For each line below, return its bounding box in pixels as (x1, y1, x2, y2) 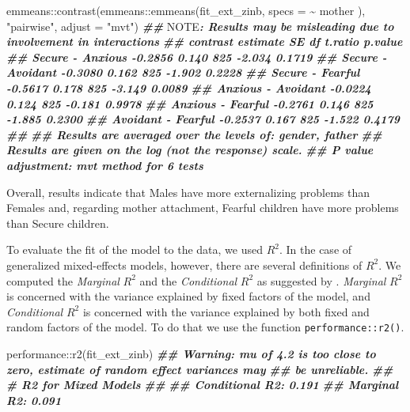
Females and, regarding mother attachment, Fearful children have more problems (6, 199, 399, 216)
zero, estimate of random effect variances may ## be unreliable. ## (6, 361, 393, 377)
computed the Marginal (6, 272, 120, 289)
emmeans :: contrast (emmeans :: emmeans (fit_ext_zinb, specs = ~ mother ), (6, 2, 366, 18)
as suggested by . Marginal (256, 272, 386, 289)
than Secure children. (6, 214, 109, 231)
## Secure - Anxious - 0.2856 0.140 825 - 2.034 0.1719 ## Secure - (6, 48, 387, 65)
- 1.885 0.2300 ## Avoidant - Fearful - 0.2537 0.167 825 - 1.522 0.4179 (6, 111, 400, 127)
